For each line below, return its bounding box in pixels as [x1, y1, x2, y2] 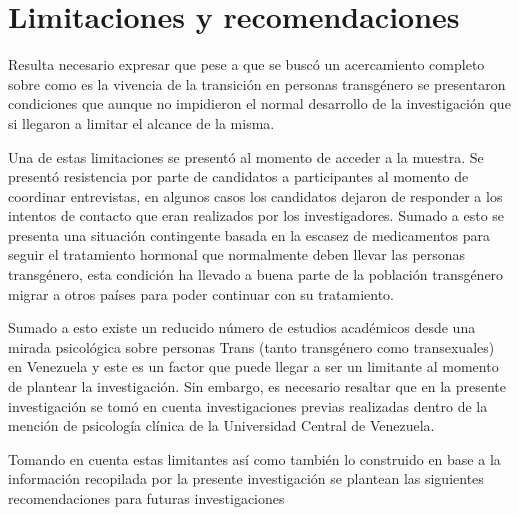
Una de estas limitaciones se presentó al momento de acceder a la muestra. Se [8, 146, 484, 167]
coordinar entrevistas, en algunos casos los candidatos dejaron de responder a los [8, 185, 503, 206]
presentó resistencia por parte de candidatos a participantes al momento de [8, 166, 469, 187]
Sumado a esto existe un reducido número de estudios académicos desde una [8, 317, 476, 338]
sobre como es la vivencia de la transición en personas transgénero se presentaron [8, 73, 506, 94]
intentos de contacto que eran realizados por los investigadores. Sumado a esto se [8, 205, 505, 226]
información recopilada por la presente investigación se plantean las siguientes [8, 468, 484, 489]
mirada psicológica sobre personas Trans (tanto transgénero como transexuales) [8, 336, 495, 357]
